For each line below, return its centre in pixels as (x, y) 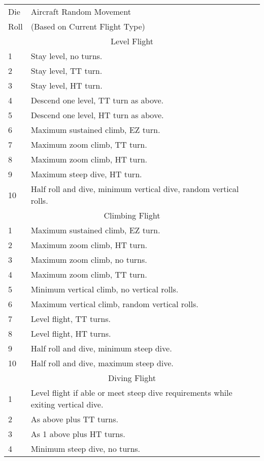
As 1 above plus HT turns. (78, 434)
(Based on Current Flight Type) (88, 26)
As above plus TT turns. (74, 419)
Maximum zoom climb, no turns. (89, 260)
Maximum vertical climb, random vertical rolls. (114, 304)
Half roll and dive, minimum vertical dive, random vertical (135, 189)
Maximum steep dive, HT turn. (86, 174)
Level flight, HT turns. (71, 333)
